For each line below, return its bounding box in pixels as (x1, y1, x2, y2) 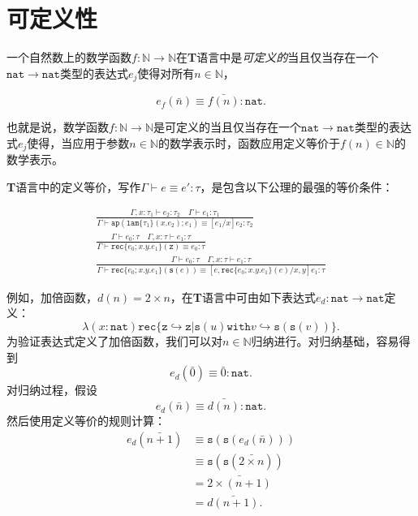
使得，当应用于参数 (27, 134, 130, 151)
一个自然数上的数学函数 (6, 49, 131, 66)
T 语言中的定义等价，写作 (6, 178, 141, 196)
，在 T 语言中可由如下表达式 (170, 288, 316, 305)
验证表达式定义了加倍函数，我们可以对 (17, 333, 222, 350)
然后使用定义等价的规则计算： (6, 412, 166, 429)
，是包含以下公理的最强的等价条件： (200, 178, 394, 196)
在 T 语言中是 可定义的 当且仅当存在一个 (176, 49, 379, 66)
